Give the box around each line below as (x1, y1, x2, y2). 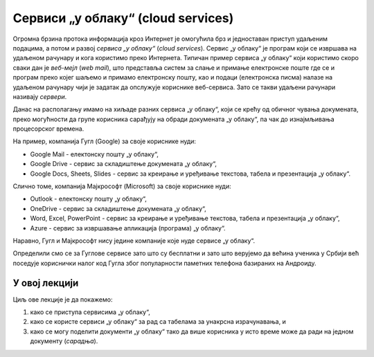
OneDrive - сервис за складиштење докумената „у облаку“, (30, 204, 207, 212)
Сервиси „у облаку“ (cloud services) (12, 10, 234, 26)
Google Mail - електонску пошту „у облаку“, (30, 149, 159, 158)
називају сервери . (12, 92, 67, 100)
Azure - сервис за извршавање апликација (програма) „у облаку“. (30, 223, 226, 232)
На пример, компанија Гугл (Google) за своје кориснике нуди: (12, 137, 197, 145)
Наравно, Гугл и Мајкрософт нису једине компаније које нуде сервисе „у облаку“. (12, 236, 256, 245)
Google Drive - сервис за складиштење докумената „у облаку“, (30, 160, 217, 168)
